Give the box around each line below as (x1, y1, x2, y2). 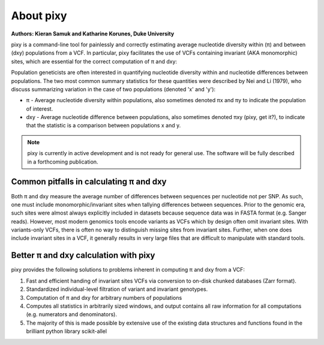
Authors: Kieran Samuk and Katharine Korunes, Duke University (11, 30, 175, 37)
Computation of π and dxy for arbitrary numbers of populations (26, 294, 182, 301)
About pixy (11, 9, 67, 22)
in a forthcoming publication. (27, 158, 98, 165)
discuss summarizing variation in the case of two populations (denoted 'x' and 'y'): (11, 85, 216, 93)
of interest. (26, 105, 53, 112)
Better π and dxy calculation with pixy (11, 250, 155, 261)
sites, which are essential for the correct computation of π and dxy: (11, 58, 177, 65)
